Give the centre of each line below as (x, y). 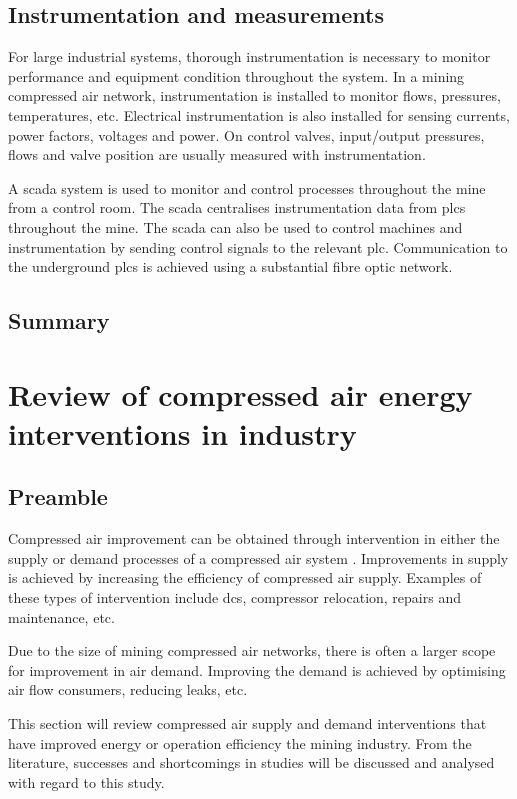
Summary (59, 320)
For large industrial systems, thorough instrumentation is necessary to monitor (249, 56)
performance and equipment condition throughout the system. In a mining (236, 75)
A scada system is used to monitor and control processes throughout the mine (247, 187)
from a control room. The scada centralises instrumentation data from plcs (237, 207)
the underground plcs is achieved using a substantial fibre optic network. (230, 266)
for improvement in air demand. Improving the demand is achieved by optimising (257, 669)
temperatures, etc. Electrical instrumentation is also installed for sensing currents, (259, 114)
